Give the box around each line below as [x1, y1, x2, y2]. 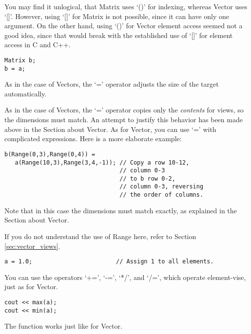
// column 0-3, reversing [119, 183, 204, 190]
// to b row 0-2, [119, 175, 175, 182]
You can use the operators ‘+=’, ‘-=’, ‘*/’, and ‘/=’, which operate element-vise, [4, 272, 246, 282]
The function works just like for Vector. [4, 321, 122, 331]
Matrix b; [4, 56, 36, 64]
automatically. [4, 88, 47, 98]
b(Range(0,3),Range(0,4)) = [4, 150, 96, 158]
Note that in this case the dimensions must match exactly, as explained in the [4, 205, 237, 215]
